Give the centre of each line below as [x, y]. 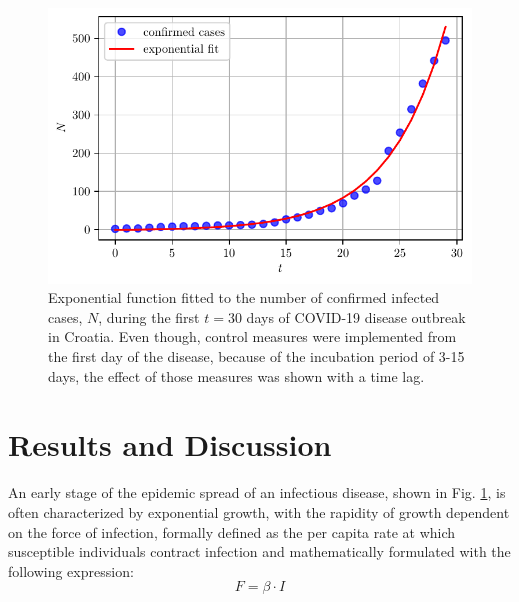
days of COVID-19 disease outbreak [356, 316]
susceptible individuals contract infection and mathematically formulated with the [259, 551]
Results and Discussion [170, 444]
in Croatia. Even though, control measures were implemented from [252, 336]
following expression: [71, 570]
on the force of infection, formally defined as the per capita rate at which [232, 531]
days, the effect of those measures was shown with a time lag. [236, 375]
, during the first [149, 316]
